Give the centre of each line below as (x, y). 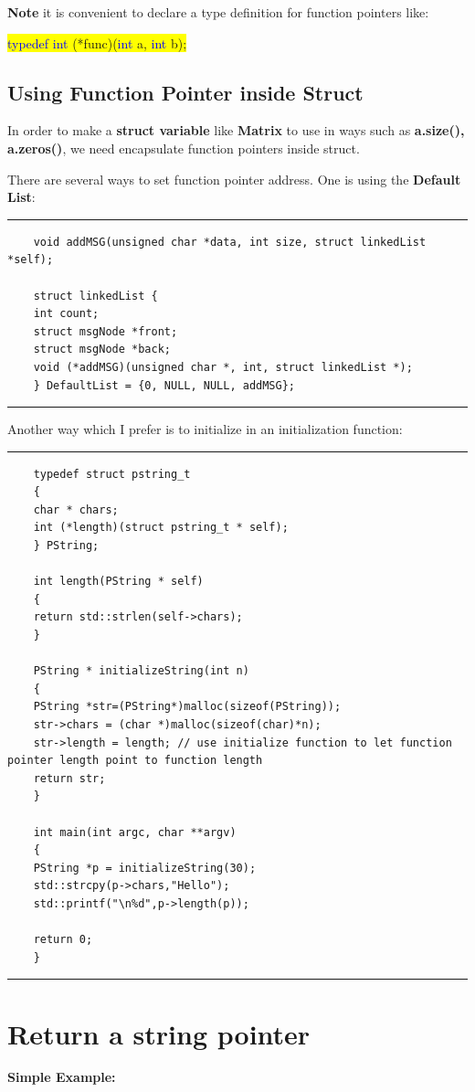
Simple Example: (62, 1077)
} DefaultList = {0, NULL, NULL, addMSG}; (164, 385)
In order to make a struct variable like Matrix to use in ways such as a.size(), (236, 130)
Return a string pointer (159, 1033)
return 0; (63, 940)
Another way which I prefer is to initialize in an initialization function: (205, 429)
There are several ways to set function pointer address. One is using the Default (234, 179)
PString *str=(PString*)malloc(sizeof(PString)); (187, 707)
